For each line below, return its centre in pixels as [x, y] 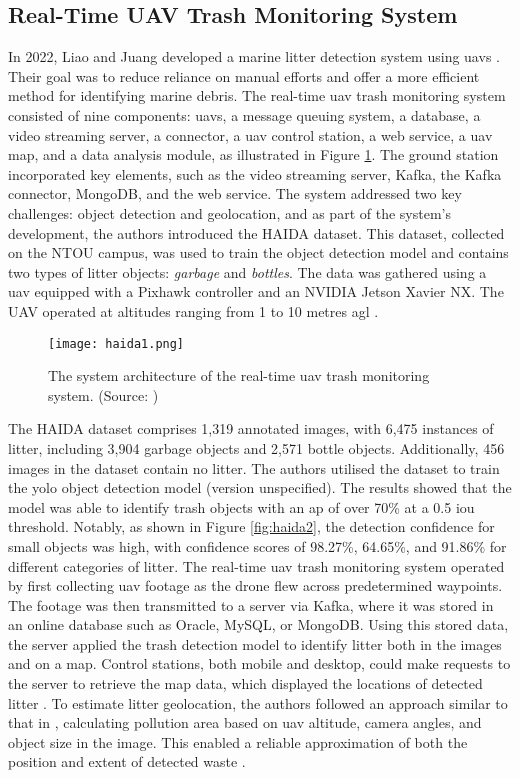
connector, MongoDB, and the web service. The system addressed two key [235, 193]
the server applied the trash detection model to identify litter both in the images [255, 643]
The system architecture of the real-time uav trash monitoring [239, 375]
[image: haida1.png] [116, 343]
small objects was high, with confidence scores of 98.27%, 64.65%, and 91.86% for [257, 545]
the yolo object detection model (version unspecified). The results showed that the [260, 487]
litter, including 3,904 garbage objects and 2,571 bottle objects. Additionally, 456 [256, 447]
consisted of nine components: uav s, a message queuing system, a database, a [244, 114]
